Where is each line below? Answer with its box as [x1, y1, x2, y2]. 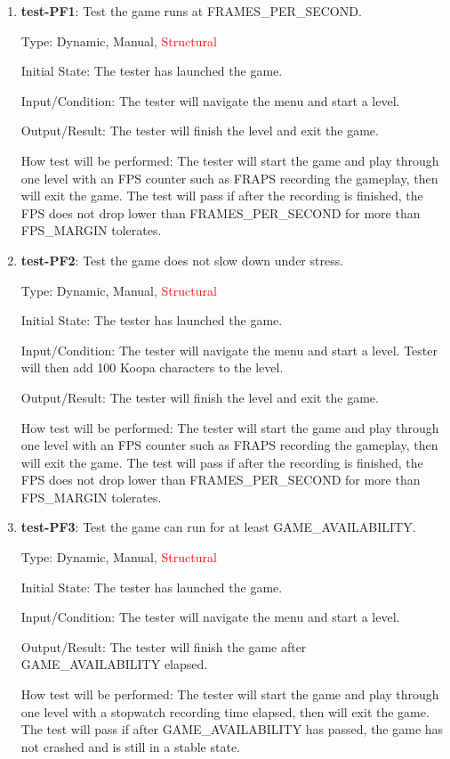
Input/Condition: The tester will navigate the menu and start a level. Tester [20, 340, 438, 359]
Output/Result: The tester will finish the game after [20, 637, 307, 656]
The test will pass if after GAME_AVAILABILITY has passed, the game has [20, 720, 444, 739]
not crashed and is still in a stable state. [20, 737, 240, 755]
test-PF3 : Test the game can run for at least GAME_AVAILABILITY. [20, 518, 416, 536]
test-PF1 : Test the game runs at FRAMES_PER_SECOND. [20, 2, 362, 20]
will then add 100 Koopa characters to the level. [20, 358, 284, 377]
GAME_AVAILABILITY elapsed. [20, 655, 208, 673]
